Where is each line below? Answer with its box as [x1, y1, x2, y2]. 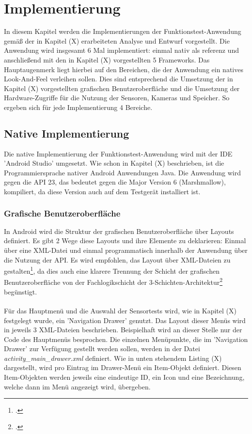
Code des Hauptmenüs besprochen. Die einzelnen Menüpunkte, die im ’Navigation [4, 334, 248, 344]
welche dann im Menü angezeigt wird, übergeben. [4, 381, 151, 391]
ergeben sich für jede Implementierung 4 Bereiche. [4, 102, 153, 112]
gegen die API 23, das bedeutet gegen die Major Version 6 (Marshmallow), [4, 177, 226, 187]
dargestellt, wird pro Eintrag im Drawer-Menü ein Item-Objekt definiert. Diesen [4, 362, 241, 372]
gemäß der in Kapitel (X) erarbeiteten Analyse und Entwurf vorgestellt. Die [4, 35, 230, 46]
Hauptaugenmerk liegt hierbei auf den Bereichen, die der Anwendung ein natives [4, 64, 243, 74]
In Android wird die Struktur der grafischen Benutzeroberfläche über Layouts [4, 226, 234, 236]
